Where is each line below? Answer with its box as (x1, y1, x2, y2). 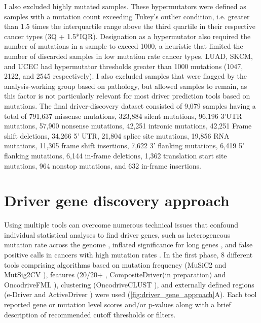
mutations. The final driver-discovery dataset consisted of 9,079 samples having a (4, 100, 256, 111)
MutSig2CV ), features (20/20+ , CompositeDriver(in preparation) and (4, 269, 226, 280)
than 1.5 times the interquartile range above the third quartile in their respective (4, 21, 255, 31)
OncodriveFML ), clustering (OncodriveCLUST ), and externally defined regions (4, 279, 254, 289)
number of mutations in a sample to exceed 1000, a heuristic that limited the (4, 41, 243, 51)
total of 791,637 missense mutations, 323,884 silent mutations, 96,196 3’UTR (4, 110, 242, 121)
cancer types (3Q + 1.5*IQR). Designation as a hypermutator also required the (4, 30, 251, 41)
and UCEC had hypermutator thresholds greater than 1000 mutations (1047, (4, 60, 243, 71)
